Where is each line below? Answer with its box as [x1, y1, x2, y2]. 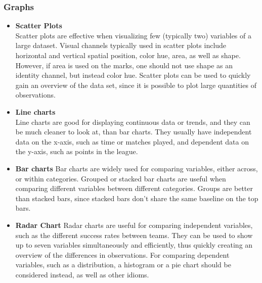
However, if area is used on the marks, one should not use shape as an [15, 60, 233, 70]
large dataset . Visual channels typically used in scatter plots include [15, 40, 227, 51]
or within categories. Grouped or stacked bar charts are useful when [15, 173, 226, 183]
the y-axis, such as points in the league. [15, 146, 138, 157]
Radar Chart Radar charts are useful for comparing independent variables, [15, 219, 253, 230]
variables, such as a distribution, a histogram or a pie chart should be [15, 259, 231, 270]
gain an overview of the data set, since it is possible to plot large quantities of [15, 79, 256, 90]
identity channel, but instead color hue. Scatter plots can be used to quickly [15, 70, 251, 80]
